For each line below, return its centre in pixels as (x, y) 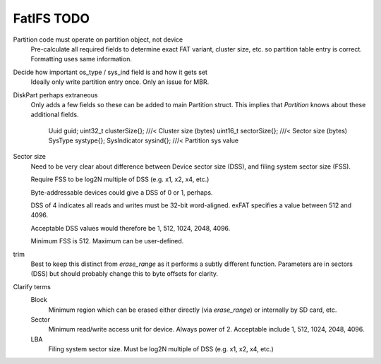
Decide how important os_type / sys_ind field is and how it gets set (110, 72)
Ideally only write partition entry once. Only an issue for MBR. (120, 82)
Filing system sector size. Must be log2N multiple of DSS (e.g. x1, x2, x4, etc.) (161, 349)
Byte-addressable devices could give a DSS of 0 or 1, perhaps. (122, 192)
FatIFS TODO (51, 18)
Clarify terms (32, 286)
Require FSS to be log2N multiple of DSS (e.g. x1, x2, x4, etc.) (120, 179)
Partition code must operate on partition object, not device (98, 40)
